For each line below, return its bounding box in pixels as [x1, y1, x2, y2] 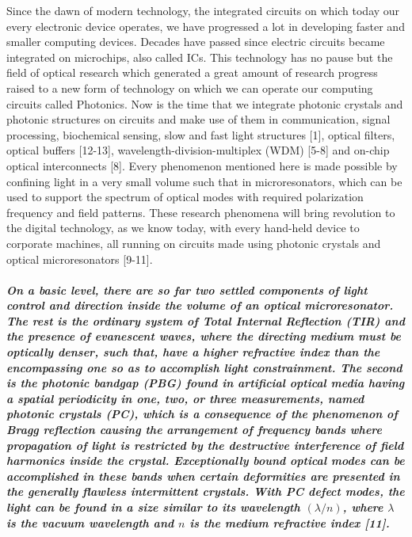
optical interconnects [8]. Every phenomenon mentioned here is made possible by [6, 157, 398, 173]
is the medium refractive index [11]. [189, 514, 390, 531]
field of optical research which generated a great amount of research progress [6, 64, 378, 81]
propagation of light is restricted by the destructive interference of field [6, 436, 404, 453]
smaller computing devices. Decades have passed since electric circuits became [6, 33, 385, 50]
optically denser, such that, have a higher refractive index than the [6, 344, 380, 360]
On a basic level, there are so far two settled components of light [6, 281, 368, 298]
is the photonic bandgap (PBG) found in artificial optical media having [6, 375, 405, 391]
